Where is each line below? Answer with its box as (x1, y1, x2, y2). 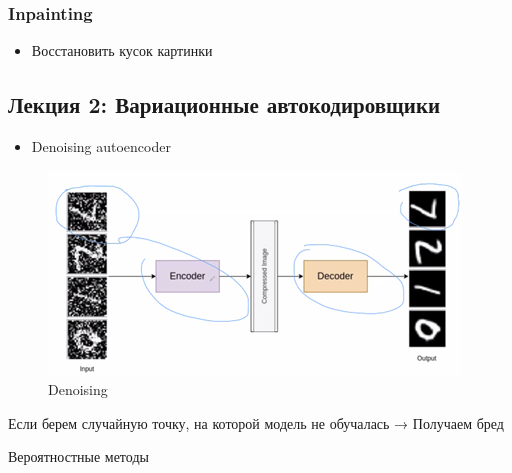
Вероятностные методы (8, 446, 149, 467)
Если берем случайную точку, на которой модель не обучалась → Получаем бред (8, 412, 504, 433)
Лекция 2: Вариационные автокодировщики (8, 89, 441, 120)
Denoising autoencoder (31, 136, 171, 157)
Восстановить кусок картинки (31, 40, 213, 61)
